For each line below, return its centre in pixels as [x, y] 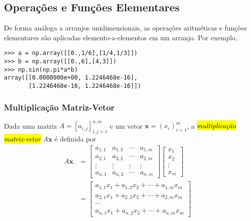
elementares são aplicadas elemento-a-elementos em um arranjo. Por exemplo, [121, 37]
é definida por [75, 139]
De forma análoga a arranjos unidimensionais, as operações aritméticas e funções [125, 28]
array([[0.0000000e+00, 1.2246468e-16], [71, 78]
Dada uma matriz [30, 125]
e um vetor [126, 125]
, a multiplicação [211, 125]
